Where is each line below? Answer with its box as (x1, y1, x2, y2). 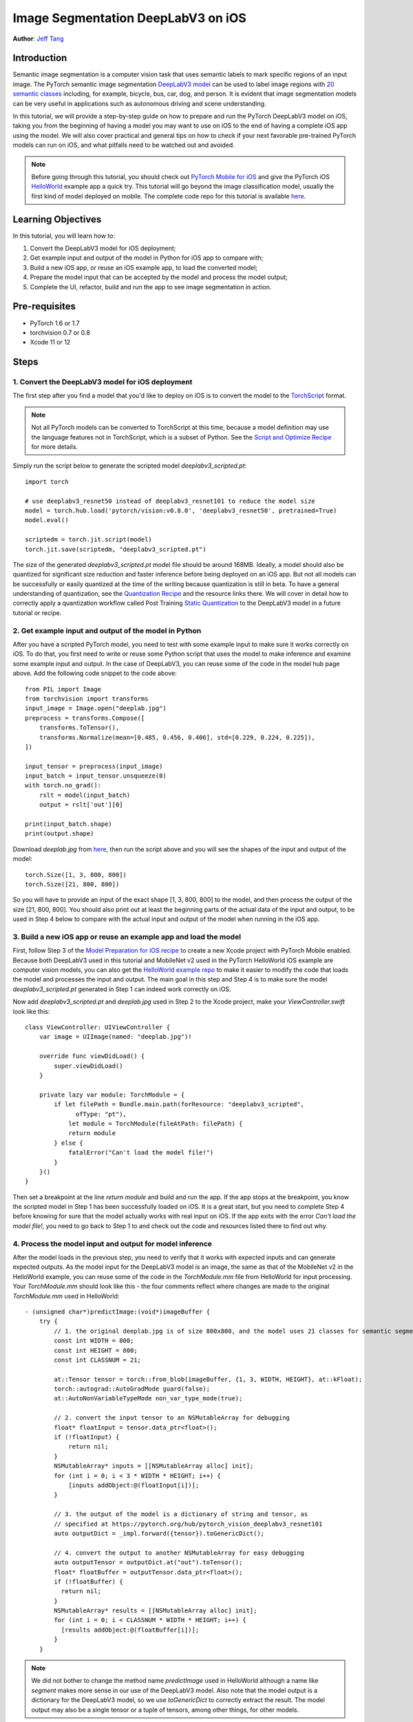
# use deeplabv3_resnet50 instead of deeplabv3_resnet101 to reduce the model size (25, 497, 316, 505)
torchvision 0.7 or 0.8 (30, 328, 91, 337)
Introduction (12, 52, 67, 64)
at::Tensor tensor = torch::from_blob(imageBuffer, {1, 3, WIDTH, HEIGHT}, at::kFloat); (54, 1375, 363, 1383)
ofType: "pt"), (76, 1110, 127, 1118)
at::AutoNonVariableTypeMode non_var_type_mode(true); (54, 1395, 243, 1402)
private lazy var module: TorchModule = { (39, 1090, 185, 1099)
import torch (25, 477, 69, 486)
